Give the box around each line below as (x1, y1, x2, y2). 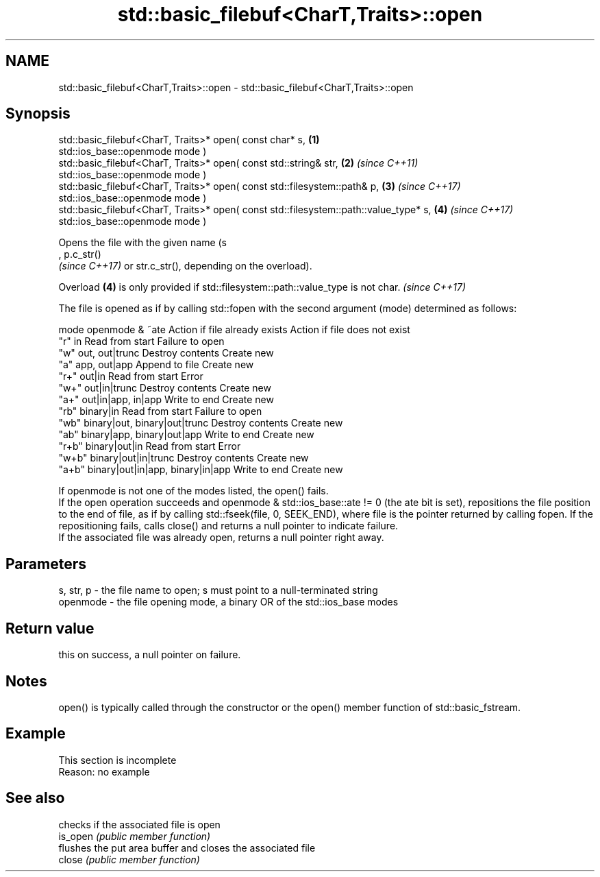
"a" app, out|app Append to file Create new (58, 359, 254, 371)
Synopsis (5, 105, 71, 123)
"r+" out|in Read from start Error (58, 370, 203, 383)
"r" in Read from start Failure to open (58, 335, 225, 348)
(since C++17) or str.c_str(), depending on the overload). (58, 260, 312, 272)
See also (5, 789, 65, 807)
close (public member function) (58, 853, 200, 865)
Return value (5, 619, 95, 637)
